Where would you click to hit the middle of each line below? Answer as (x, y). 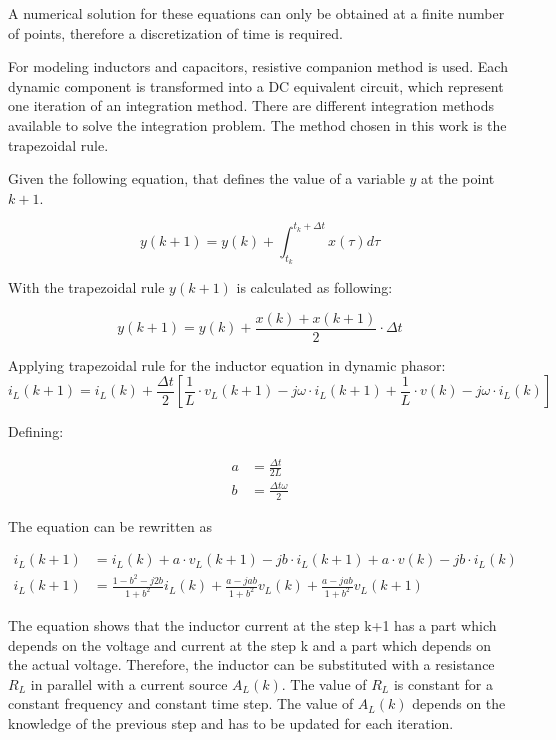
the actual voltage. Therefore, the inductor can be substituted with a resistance (251, 664)
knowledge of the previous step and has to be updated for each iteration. (231, 723)
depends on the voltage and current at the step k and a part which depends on (249, 644)
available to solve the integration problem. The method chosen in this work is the (257, 124)
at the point (458, 178)
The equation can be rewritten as (110, 525)
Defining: (36, 431)
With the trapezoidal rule (86, 287)
